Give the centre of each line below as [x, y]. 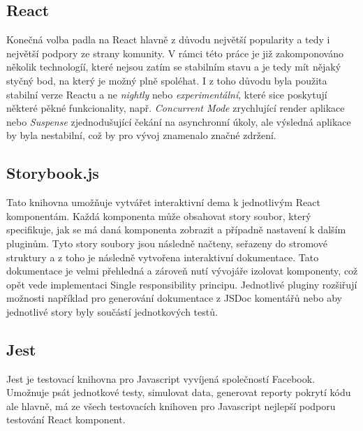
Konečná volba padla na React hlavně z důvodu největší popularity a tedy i [168, 39]
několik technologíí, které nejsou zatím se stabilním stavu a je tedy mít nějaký [174, 67]
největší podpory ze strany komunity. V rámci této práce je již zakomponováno [175, 53]
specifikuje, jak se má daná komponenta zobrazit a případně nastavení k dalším [176, 229]
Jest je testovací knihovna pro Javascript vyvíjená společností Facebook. [161, 378]
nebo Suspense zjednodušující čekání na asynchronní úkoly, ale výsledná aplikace [179, 121]
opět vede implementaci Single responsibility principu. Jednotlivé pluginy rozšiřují [182, 284]
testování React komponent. [66, 419]
